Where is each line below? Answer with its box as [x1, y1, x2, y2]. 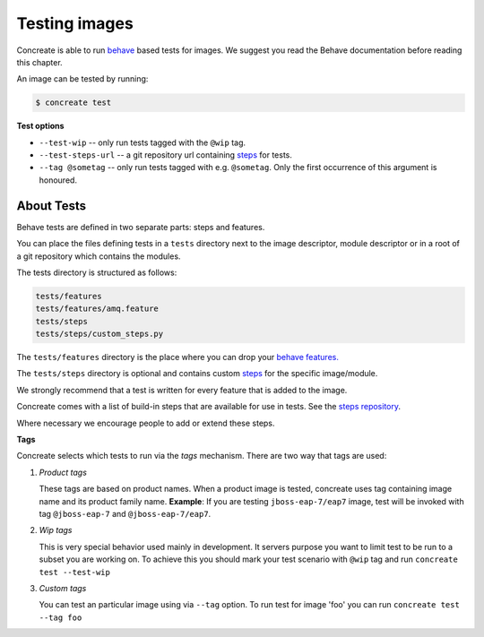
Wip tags [39, 525, 73, 536]
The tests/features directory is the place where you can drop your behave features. [16, 352, 340, 363]
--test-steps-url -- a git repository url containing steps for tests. [39, 150, 293, 160]
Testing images [16, 13, 134, 33]
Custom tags [39, 582, 87, 593]
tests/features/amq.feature [35, 304, 159, 314]
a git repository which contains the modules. [16, 251, 181, 262]
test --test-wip [39, 567, 111, 577]
